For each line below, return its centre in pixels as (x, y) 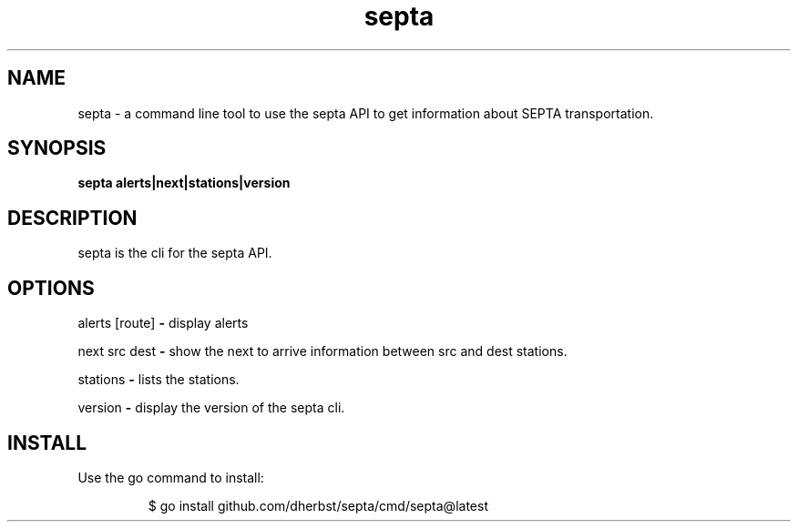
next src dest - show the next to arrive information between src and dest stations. (322, 351)
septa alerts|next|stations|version (184, 183)
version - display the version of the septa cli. (211, 408)
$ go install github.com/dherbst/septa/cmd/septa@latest (318, 505)
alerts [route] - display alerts (163, 323)
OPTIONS (51, 288)
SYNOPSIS (57, 148)
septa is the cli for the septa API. (175, 253)
